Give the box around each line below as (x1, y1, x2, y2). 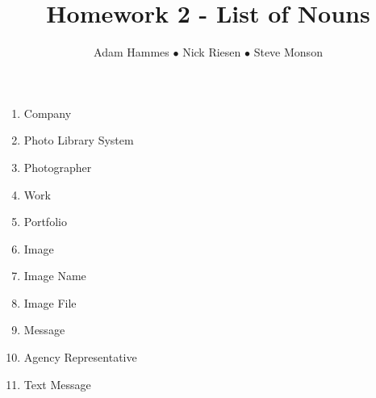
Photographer (23, 158, 92, 175)
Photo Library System (23, 132, 134, 149)
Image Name (23, 267, 86, 284)
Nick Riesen (182, 44, 241, 61)
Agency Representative (23, 349, 137, 366)
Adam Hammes (94, 44, 169, 61)
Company (23, 104, 72, 121)
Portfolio (23, 213, 67, 230)
